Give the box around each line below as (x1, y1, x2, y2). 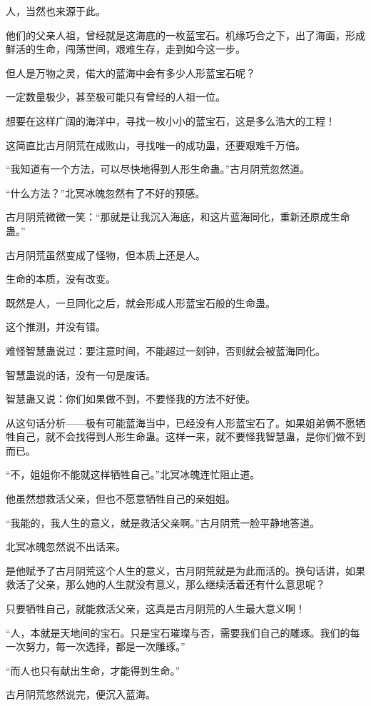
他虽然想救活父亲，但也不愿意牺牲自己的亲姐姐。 (6, 491, 235, 506)
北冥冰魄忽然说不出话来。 (6, 539, 126, 554)
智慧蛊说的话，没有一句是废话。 (6, 367, 156, 382)
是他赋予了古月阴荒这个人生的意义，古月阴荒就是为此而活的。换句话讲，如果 (6, 563, 365, 578)
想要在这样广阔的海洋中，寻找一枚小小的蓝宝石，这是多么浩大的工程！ (6, 113, 335, 128)
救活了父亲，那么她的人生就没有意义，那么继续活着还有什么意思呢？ (6, 577, 325, 592)
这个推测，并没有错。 (6, 319, 106, 334)
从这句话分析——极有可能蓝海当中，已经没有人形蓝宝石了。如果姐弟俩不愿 (6, 415, 355, 430)
